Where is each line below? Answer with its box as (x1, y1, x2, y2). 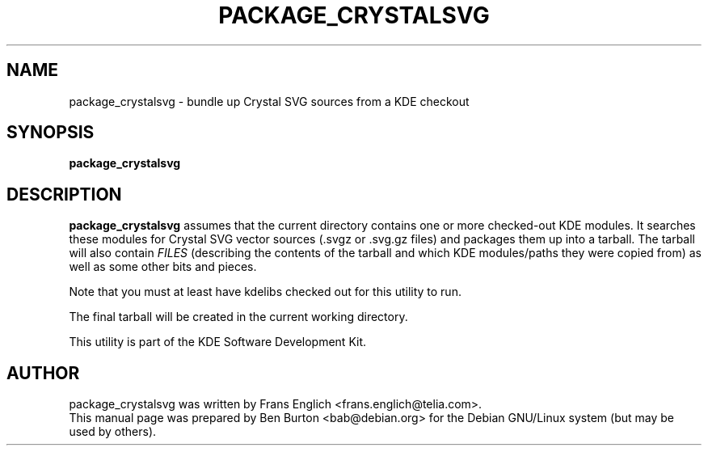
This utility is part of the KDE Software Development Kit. (69, 335, 367, 349)
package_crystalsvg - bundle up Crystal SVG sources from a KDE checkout (69, 94, 470, 108)
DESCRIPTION (6, 184, 122, 205)
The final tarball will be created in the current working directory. (69, 310, 408, 324)
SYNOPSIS (6, 122, 95, 143)
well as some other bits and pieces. (69, 260, 257, 274)
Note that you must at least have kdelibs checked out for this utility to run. (69, 285, 461, 299)
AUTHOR (6, 362, 80, 383)
